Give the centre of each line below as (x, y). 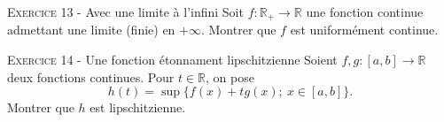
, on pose (230, 76)
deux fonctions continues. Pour (91, 76)
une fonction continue (365, 11)
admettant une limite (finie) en (91, 30)
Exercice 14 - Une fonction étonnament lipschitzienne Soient (172, 60)
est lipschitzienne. (138, 107)
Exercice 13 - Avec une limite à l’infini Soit (125, 11)
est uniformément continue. (364, 30)
